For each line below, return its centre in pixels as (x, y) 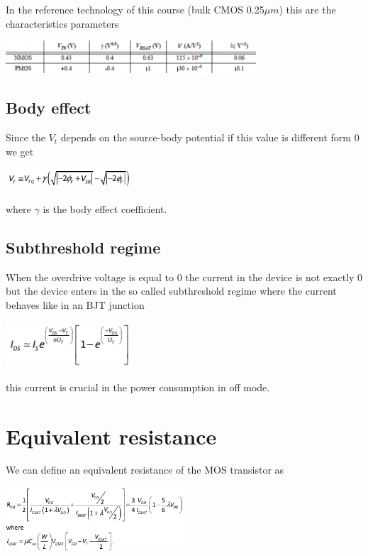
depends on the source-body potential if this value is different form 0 (210, 137)
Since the (26, 137)
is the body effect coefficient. (105, 209)
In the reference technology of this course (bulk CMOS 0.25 (135, 9)
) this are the (307, 9)
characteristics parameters (62, 23)
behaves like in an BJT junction (75, 305)
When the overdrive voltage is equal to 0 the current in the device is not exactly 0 (184, 277)
